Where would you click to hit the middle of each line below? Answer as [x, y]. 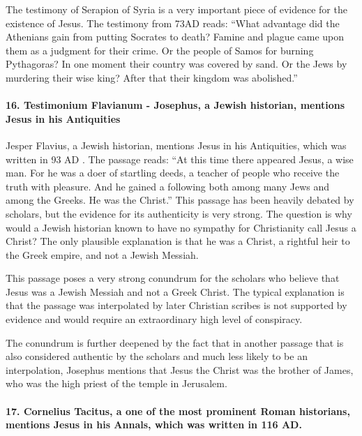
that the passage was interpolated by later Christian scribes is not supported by [176, 305]
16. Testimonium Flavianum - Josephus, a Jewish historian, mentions [175, 105]
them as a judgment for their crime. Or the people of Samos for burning [160, 50]
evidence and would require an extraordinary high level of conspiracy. [154, 319]
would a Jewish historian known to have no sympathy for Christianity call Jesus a [181, 227]
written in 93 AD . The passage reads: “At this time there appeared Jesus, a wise [180, 159]
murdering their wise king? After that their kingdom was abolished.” [152, 77]
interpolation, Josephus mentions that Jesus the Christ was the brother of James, [180, 369]
